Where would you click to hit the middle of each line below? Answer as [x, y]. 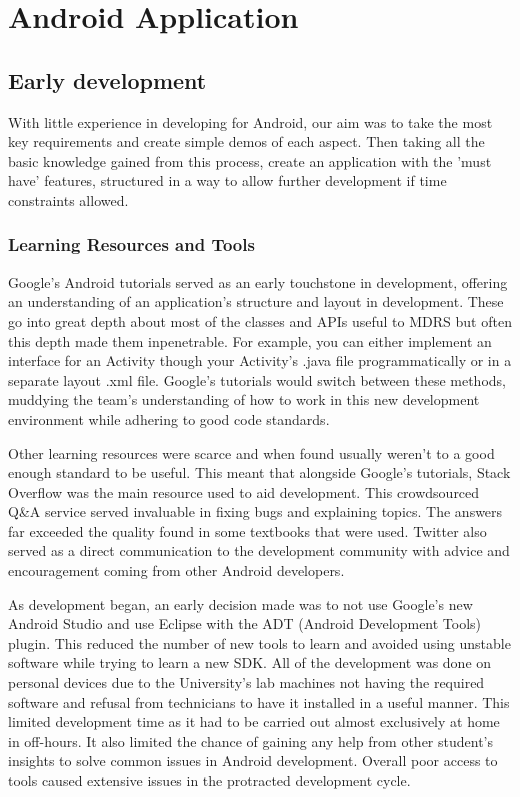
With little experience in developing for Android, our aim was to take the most [250, 121]
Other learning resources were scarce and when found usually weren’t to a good [251, 452]
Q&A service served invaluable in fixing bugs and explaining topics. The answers [255, 511]
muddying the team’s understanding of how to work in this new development [244, 399]
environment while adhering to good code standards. [169, 418]
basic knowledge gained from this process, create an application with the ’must [250, 160]
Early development [107, 79]
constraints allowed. [68, 199]
